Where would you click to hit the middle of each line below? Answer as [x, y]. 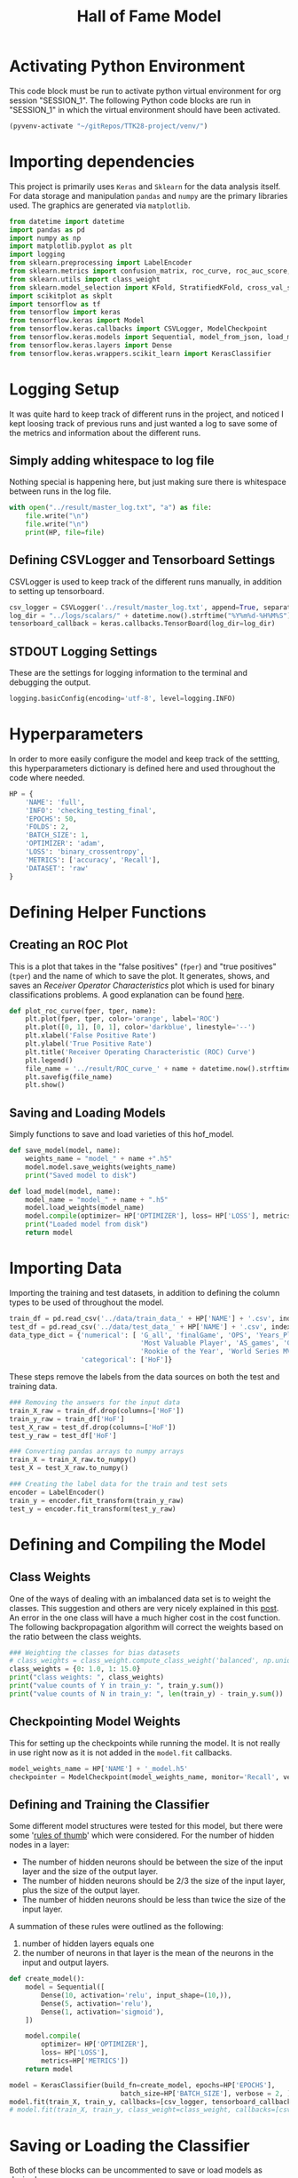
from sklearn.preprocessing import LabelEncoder [101, 263]
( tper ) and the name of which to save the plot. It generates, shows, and [140, 975]
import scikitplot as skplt [61, 296]
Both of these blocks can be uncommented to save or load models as [136, 2170]
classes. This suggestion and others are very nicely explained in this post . [144, 1608]
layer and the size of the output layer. [90, 1872]
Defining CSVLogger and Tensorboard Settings [142, 560]
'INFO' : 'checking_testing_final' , [91, 810]
